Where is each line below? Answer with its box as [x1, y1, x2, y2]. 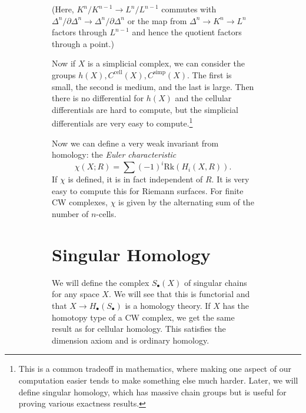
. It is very [211, 173, 250, 185]
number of [52, 208, 89, 220]
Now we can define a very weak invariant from [52, 136, 219, 149]
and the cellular [175, 92, 232, 104]
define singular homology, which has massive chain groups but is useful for [18, 385, 287, 398]
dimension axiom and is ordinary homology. [52, 334, 209, 346]
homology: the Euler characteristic [52, 148, 177, 161]
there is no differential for [52, 92, 144, 104]
